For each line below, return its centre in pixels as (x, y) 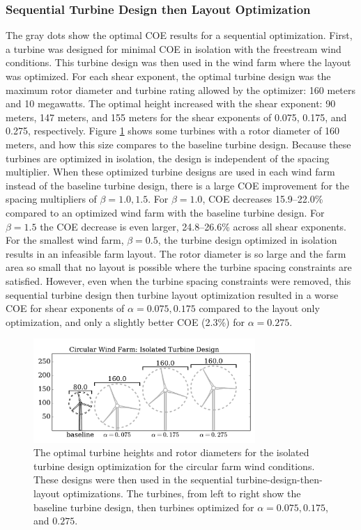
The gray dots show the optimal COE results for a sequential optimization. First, (179, 35)
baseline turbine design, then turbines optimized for (144, 507)
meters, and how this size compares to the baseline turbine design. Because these (178, 144)
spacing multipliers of (51, 199)
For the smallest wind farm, (65, 240)
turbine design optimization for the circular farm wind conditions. (174, 466)
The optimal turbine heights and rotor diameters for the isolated (171, 452)
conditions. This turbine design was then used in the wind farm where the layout (178, 62)
